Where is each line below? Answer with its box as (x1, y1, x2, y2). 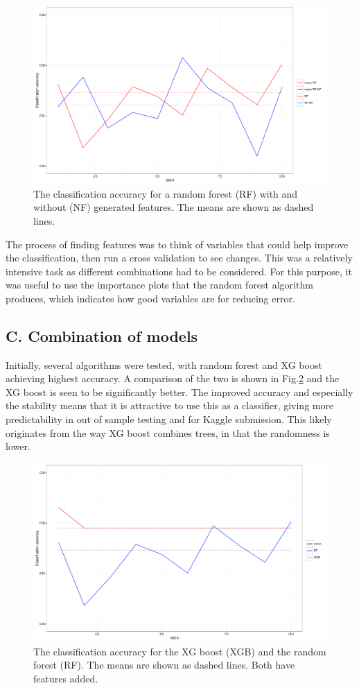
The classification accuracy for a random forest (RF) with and (33, 186, 298, 200)
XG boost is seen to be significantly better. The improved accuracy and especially (6, 384, 353, 399)
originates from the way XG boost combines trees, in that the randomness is (6, 425, 330, 440)
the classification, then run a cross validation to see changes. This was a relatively (6, 250, 353, 265)
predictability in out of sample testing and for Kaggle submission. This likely (6, 412, 332, 427)
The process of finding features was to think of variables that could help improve (6, 237, 349, 251)
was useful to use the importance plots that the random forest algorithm (6, 277, 313, 292)
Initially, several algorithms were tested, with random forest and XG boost (6, 357, 322, 372)
